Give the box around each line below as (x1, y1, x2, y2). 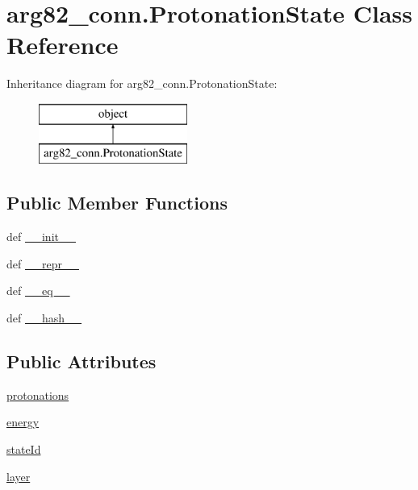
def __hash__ (6, 309, 82, 326)
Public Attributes (6, 349, 157, 374)
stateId (6, 441, 41, 458)
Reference (6, 28, 119, 61)
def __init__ (6, 228, 76, 245)
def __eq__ (6, 282, 70, 299)
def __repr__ (6, 255, 79, 272)
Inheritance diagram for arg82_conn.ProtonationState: (6, 75, 278, 92)
